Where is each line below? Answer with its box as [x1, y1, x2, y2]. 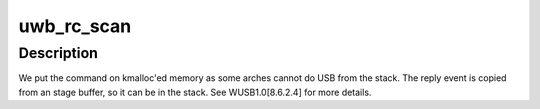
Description [18, 44, 99, 62]
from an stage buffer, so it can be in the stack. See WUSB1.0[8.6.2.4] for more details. [18, 86, 372, 98]
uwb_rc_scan [18, 15, 132, 37]
